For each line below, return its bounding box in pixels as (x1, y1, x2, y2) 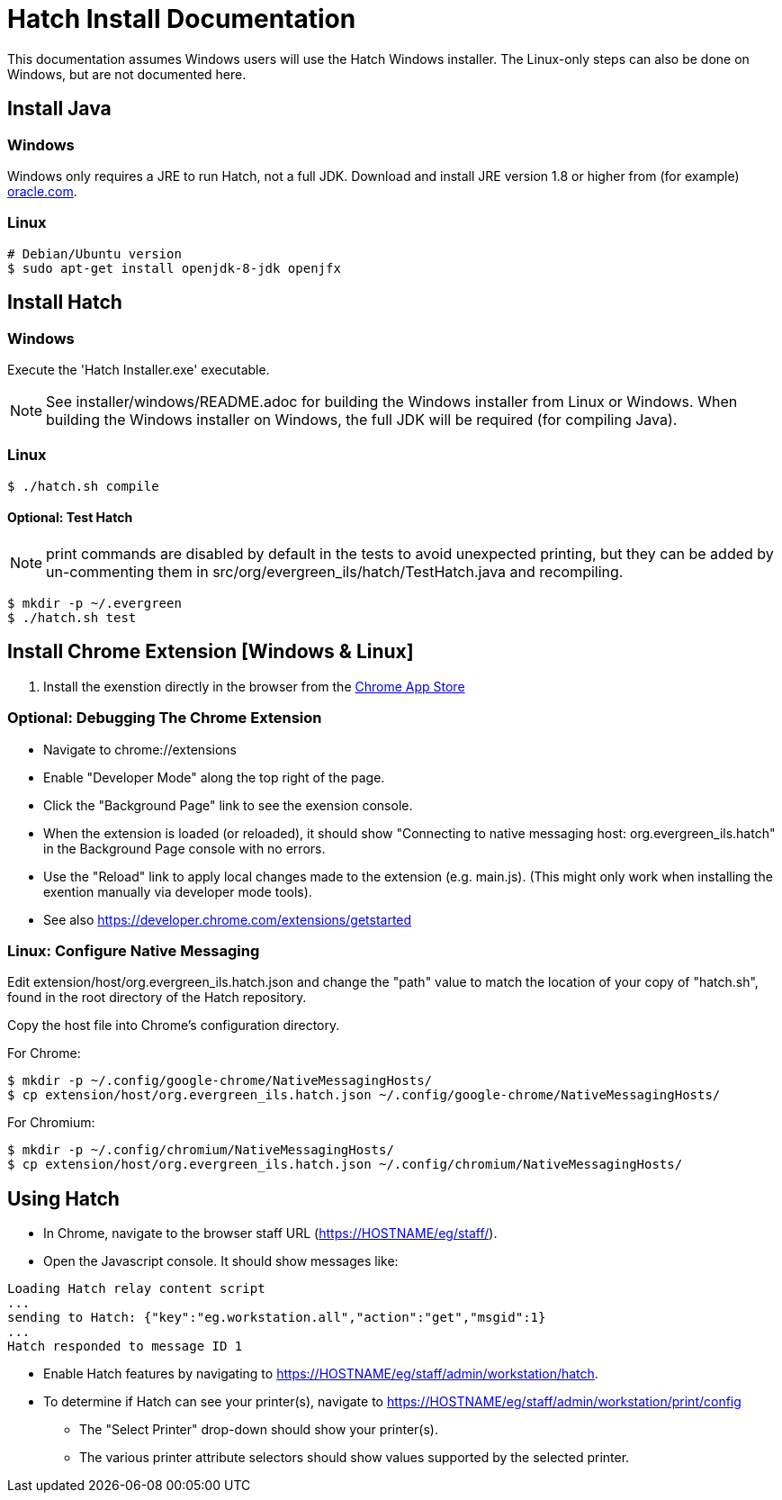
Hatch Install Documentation (7, 4, 356, 34)
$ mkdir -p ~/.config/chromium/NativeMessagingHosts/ (7, 1143, 394, 1158)
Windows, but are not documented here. (7, 66, 247, 82)
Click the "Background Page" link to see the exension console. (43, 797, 413, 813)
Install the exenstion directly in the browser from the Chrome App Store (43, 678, 465, 694)
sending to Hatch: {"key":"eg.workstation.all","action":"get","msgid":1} (7, 1310, 546, 1325)
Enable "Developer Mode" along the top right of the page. (43, 769, 385, 785)
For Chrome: (7, 1045, 81, 1062)
